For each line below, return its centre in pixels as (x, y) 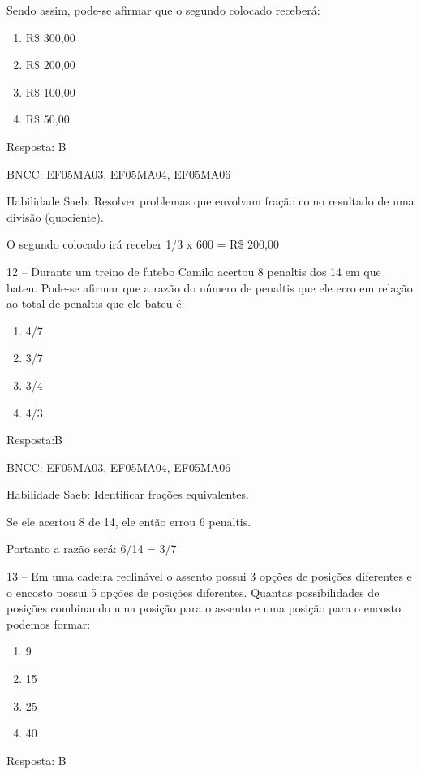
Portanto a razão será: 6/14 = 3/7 (92, 549)
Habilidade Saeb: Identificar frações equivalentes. (128, 494)
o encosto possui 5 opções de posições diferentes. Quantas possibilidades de (193, 592)
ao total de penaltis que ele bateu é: (96, 303)
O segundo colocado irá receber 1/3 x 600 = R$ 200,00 (143, 244)
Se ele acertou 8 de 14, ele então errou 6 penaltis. (129, 521)
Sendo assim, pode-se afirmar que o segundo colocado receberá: (163, 10)
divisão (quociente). (55, 216)
